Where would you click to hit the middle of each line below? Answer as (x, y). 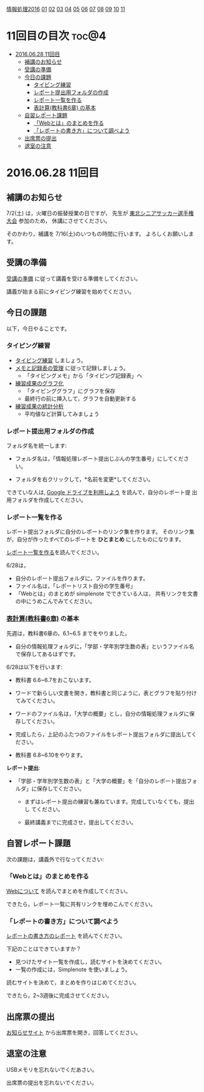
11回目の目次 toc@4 (56, 36)
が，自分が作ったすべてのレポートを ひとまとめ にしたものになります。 (95, 540)
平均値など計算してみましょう (62, 414)
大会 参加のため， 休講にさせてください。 (59, 221)
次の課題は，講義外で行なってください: (55, 859)
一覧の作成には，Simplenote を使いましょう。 (73, 970)
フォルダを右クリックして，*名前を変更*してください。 (84, 480)
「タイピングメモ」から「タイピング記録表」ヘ (83, 376)
